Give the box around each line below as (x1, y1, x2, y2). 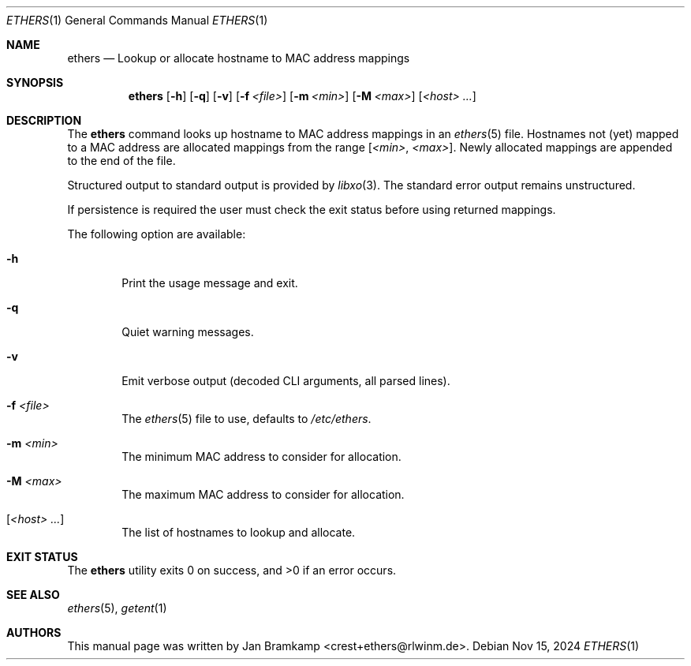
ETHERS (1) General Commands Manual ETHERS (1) (6, 13, 268, 27)
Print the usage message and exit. (121, 276, 298, 290)
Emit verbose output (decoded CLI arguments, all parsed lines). (121, 374, 450, 387)
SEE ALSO (6, 588, 60, 601)
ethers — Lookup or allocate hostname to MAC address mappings (67, 51, 410, 65)
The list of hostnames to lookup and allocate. (121, 526, 356, 539)
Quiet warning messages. (121, 325, 254, 339)
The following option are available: (67, 227, 246, 241)
